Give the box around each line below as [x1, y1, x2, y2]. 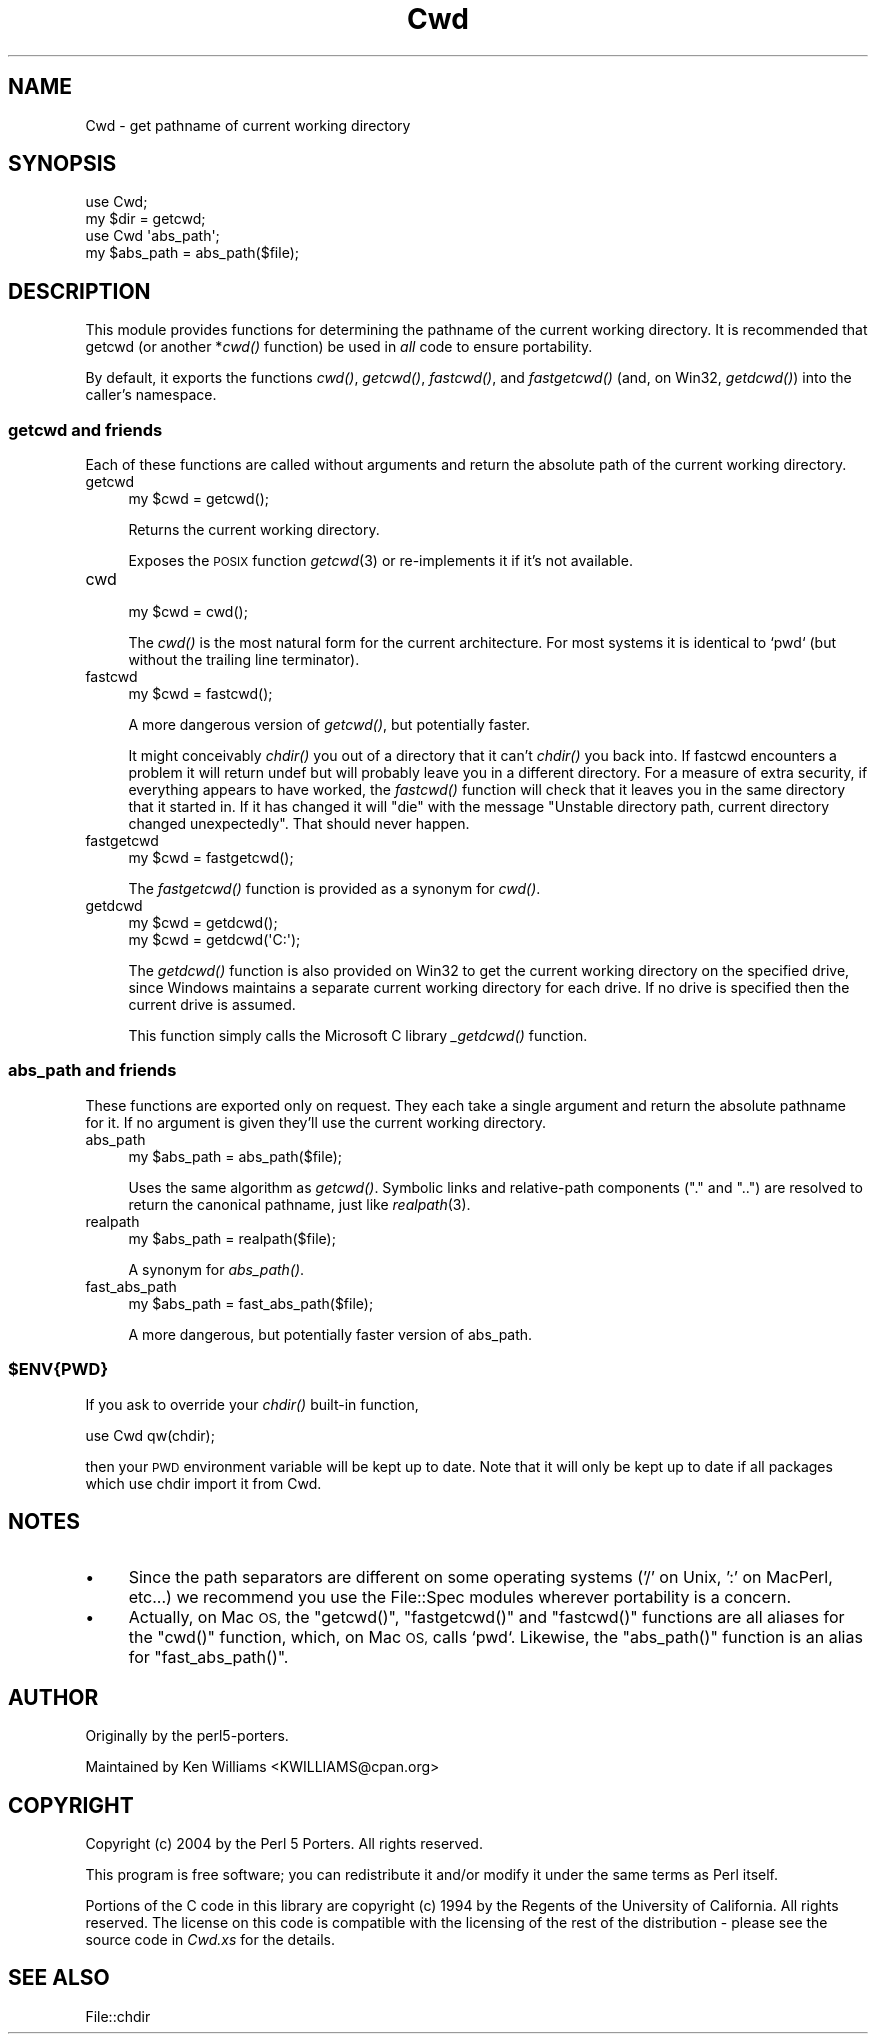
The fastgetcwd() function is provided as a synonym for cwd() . [128, 880, 541, 898]
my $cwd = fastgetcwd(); [128, 849, 294, 867]
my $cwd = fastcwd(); [128, 685, 273, 703]
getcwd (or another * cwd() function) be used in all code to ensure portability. [85, 338, 593, 356]
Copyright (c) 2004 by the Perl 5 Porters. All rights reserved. [85, 1835, 483, 1853]
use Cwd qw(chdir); [85, 1426, 215, 1444]
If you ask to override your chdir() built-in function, [85, 1395, 419, 1413]
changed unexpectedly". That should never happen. [128, 815, 470, 833]
